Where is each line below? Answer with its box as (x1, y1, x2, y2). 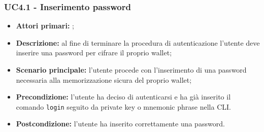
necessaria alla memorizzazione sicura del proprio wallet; (16, 74, 192, 85)
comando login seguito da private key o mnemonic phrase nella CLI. (16, 101, 231, 112)
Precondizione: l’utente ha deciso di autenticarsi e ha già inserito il (16, 91, 231, 102)
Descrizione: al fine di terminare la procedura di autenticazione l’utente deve (16, 37, 260, 48)
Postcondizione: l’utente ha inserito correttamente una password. (16, 118, 225, 129)
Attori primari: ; (16, 20, 74, 31)
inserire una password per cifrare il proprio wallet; (16, 47, 172, 58)
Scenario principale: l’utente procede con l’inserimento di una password (16, 64, 247, 75)
